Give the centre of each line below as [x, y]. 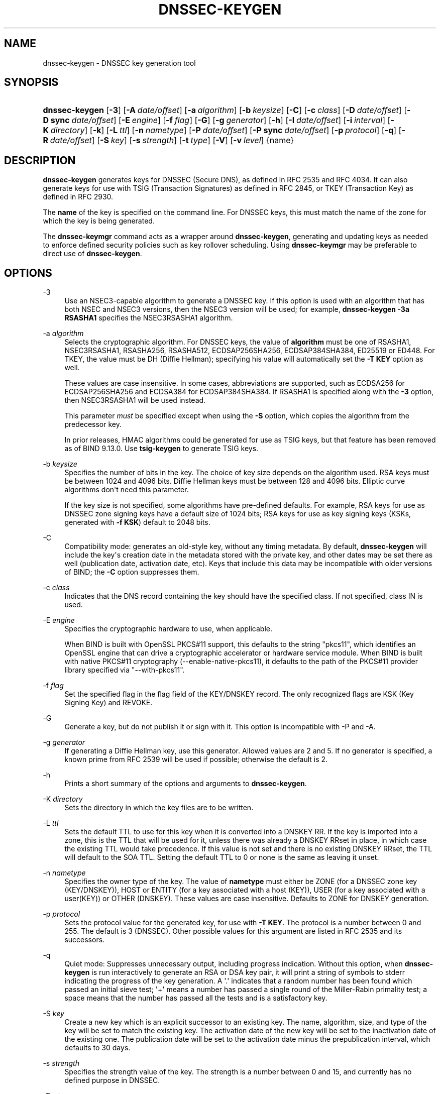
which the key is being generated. [99, 221]
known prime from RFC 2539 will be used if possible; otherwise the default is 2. [196, 759]
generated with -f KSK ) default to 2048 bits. [137, 522]
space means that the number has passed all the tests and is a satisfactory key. [196, 998]
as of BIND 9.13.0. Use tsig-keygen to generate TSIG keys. [161, 449]
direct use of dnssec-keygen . [92, 254]
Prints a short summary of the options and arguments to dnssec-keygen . [186, 784]
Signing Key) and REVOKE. [108, 703]
